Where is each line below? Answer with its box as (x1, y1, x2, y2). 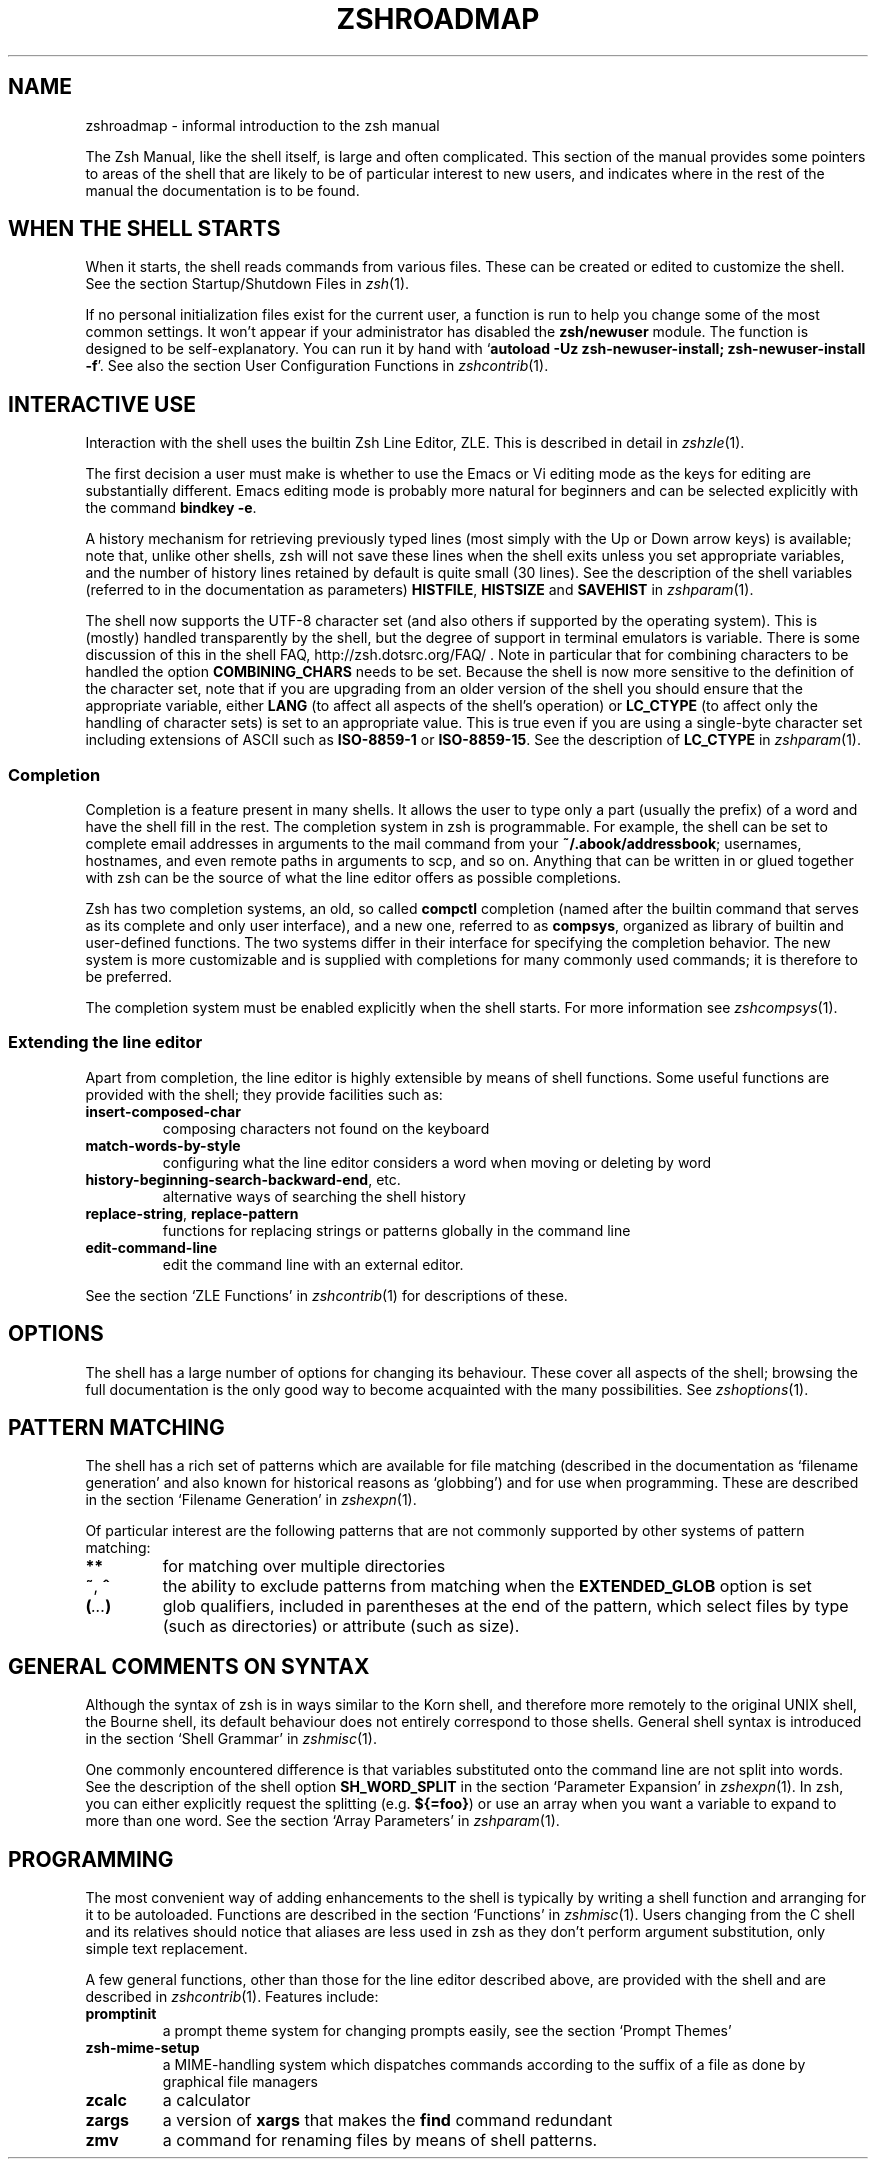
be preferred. (85, 968, 173, 986)
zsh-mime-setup (85, 2039, 200, 2057)
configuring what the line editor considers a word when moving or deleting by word (162, 1153, 712, 1171)
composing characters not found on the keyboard (162, 1119, 490, 1137)
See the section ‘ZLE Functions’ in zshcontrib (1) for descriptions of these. (85, 1286, 568, 1304)
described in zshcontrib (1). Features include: (85, 1988, 379, 2006)
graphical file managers (162, 2073, 318, 2091)
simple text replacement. (85, 1940, 248, 1958)
